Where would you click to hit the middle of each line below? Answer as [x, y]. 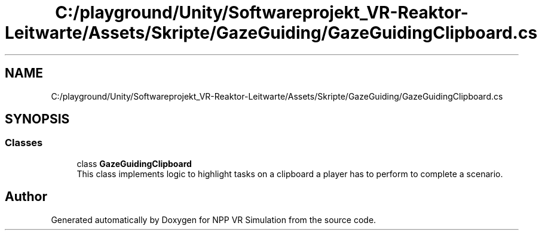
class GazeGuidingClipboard [134, 163]
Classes [24, 143]
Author [26, 197]
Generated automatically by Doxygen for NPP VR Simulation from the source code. [214, 219]
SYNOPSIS [37, 119]
